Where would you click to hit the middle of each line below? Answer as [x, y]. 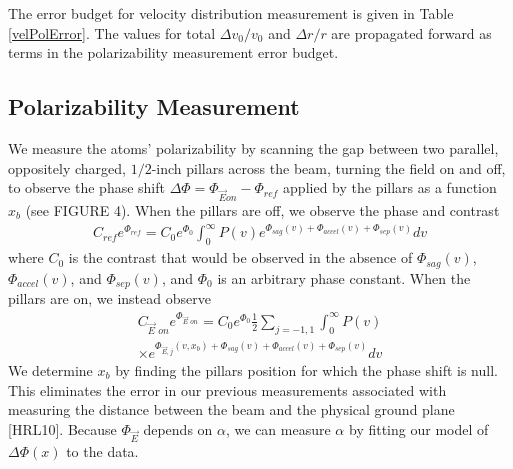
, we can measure [278, 428]
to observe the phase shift [86, 187]
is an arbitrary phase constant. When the [344, 277]
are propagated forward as [411, 32]
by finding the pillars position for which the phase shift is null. [306, 369]
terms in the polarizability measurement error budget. [173, 52]
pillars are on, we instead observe [109, 298]
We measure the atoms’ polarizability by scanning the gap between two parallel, [253, 147]
